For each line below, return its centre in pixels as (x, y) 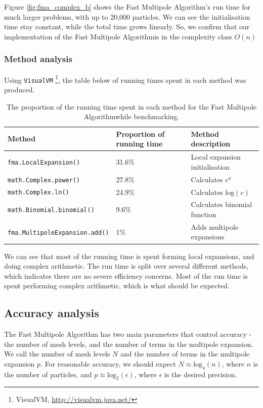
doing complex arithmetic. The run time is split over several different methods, (126, 266)
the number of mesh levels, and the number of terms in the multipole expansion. (129, 344)
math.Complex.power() (44, 180)
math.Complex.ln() (38, 193)
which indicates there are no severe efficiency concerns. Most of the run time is (126, 275)
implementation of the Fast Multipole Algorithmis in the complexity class (118, 36)
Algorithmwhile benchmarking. (131, 116)
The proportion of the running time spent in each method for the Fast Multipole (131, 106)
